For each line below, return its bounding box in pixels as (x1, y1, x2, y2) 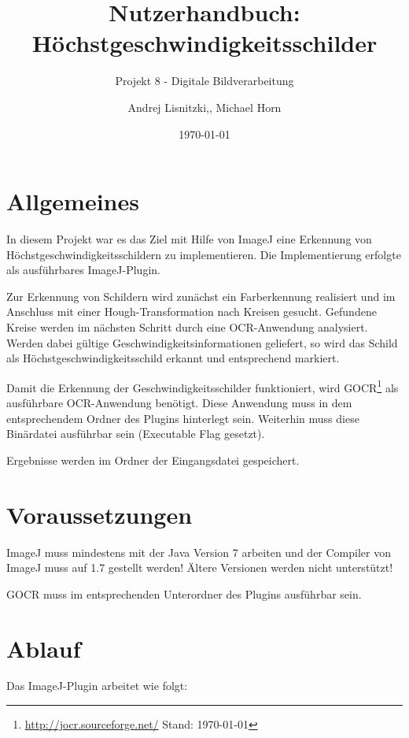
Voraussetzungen (6, 498, 193, 530)
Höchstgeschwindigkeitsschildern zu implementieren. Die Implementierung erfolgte (6, 246, 401, 262)
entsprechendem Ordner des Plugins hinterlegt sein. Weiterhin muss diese (6, 410, 359, 426)
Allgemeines (6, 185, 139, 217)
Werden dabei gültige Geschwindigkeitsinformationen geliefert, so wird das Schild (6, 334, 398, 350)
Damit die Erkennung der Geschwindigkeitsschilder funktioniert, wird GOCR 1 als (6, 376, 399, 395)
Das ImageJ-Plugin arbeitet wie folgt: (6, 677, 188, 694)
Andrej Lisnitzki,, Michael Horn (127, 98, 282, 115)
